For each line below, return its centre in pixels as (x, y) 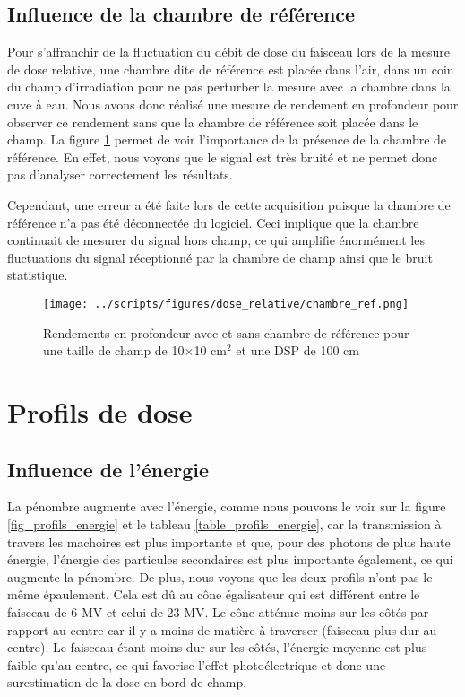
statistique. (38, 275)
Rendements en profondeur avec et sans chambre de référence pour (226, 332)
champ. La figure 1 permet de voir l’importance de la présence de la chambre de (227, 139)
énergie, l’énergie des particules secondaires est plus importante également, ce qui (230, 559)
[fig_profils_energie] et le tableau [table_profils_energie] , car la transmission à (224, 523)
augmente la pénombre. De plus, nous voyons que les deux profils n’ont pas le (220, 576)
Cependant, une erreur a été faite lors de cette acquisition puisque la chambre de (229, 204)
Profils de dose (100, 411)
